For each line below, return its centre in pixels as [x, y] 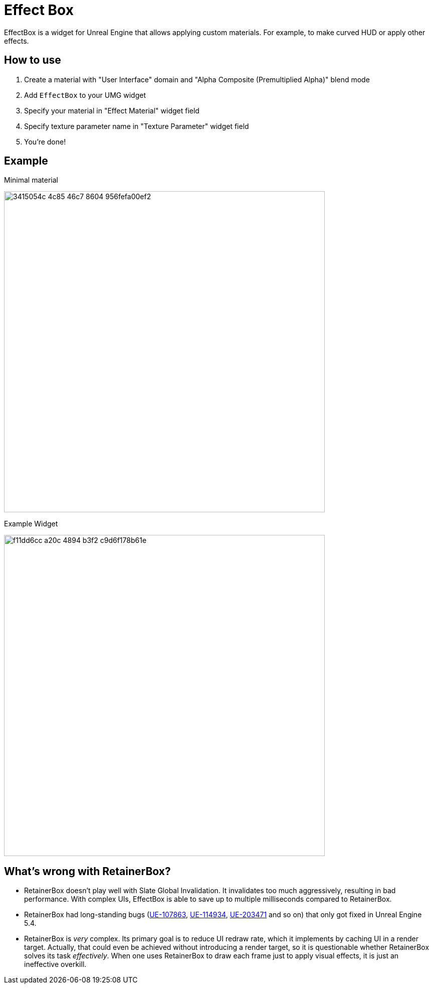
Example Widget [31, 524]
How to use [33, 60]
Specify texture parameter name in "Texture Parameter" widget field [137, 126]
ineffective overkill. [55, 964]
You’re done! [45, 142]
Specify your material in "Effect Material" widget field [112, 110]
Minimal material [31, 180]
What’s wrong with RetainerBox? [87, 871]
